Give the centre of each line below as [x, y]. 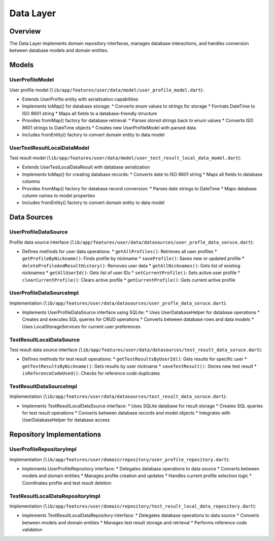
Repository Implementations [55, 435]
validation [32, 530]
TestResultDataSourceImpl [43, 386]
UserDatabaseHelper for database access [66, 420]
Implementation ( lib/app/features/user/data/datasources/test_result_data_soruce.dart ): [118, 396]
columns [31, 181]
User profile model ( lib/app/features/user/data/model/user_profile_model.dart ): [107, 90]
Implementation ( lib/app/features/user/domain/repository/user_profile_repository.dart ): [119, 459]
